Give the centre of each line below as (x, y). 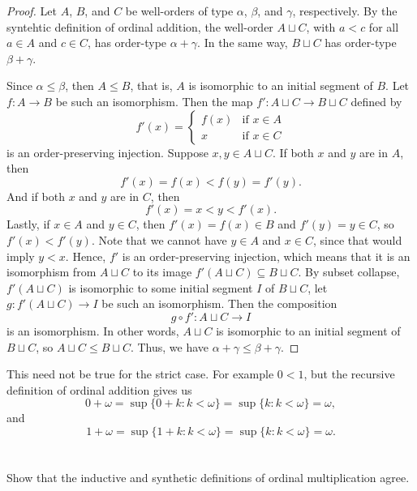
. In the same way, (243, 43)
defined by (376, 101)
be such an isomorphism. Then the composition (219, 303)
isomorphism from (52, 272)
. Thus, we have (170, 346)
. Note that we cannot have (159, 239)
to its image (162, 272)
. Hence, (86, 256)
